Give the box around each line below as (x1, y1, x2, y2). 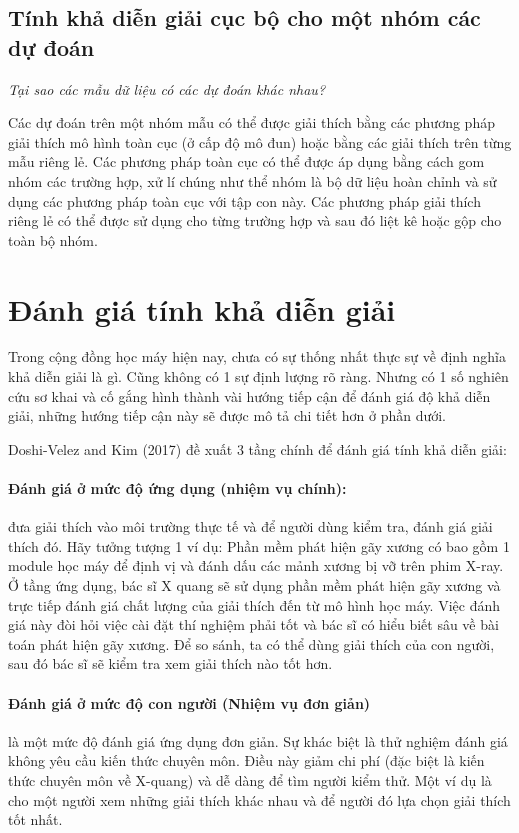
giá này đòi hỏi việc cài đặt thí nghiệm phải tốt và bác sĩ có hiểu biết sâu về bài (8, 614, 499, 635)
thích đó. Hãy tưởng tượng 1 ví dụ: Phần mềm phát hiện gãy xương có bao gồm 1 (8, 535, 510, 556)
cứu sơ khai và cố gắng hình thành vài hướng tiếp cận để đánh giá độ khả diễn (8, 385, 491, 406)
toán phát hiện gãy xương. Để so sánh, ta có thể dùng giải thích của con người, (8, 633, 495, 654)
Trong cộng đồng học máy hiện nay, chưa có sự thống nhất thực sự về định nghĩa (8, 346, 507, 367)
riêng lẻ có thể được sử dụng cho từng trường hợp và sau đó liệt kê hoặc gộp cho (8, 210, 502, 231)
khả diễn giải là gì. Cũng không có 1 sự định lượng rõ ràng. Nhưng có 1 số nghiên (8, 366, 509, 387)
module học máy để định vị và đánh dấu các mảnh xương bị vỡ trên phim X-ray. (8, 555, 504, 576)
